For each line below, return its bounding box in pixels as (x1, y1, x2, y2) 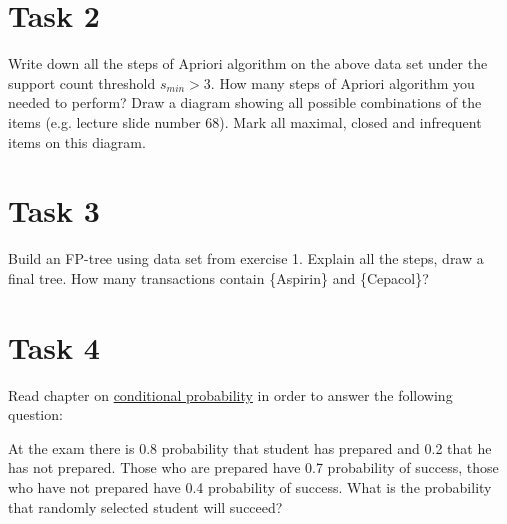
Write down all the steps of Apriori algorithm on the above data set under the (8, 53, 488, 74)
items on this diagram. (8, 131, 146, 152)
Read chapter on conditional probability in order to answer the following (8, 384, 453, 405)
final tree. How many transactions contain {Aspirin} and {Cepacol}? (8, 267, 429, 288)
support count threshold (8, 72, 156, 93)
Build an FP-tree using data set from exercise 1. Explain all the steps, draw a (8, 248, 484, 269)
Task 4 (8, 326, 100, 367)
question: (8, 404, 63, 425)
